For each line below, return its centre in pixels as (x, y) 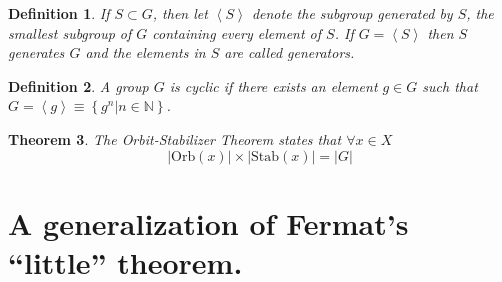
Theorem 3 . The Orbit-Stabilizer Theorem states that (175, 138)
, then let (180, 13)
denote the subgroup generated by (352, 13)
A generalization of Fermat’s (208, 222)
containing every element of (237, 32)
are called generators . (289, 52)
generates (36, 52)
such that (450, 85)
